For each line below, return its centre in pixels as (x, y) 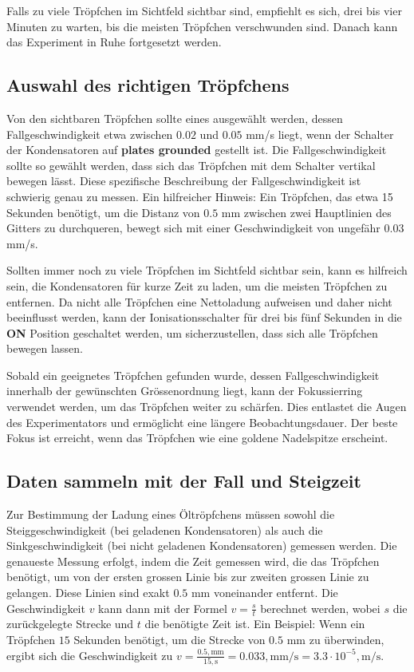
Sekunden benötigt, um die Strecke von (170, 640)
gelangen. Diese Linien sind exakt (88, 593)
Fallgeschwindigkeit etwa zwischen (90, 134)
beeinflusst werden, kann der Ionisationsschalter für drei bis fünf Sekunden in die (204, 317)
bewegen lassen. (45, 348)
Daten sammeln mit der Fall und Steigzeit (184, 481)
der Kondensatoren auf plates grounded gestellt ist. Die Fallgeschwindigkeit (197, 150)
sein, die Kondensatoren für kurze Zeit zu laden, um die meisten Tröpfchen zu (197, 285)
